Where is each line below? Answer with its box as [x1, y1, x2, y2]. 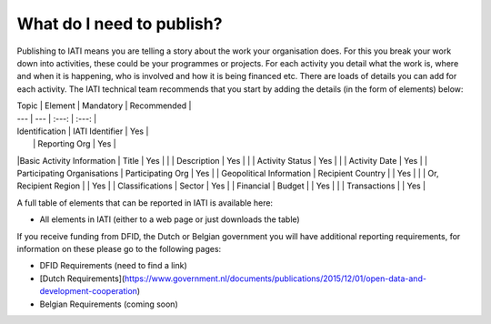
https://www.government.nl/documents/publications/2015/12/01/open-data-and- [124, 273, 427, 284]
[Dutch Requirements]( [39, 273, 125, 284]
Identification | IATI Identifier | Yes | [16, 126, 149, 137]
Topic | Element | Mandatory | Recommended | [16, 100, 192, 111]
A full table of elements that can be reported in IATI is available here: [16, 197, 273, 208]
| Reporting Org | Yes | [33, 138, 117, 149]
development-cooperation [39, 286, 138, 297]
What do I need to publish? [16, 14, 223, 34]
